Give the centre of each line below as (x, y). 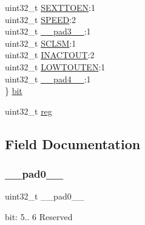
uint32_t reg (29, 111)
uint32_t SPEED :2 (41, 19)
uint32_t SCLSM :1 (41, 43)
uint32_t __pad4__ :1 (48, 79)
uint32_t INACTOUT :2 (50, 55)
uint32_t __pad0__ (45, 196)
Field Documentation (73, 143)
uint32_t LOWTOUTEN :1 (55, 66)
